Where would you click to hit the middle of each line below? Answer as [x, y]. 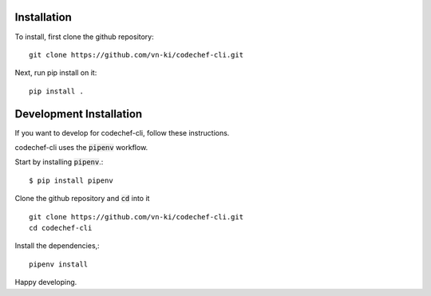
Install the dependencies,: [57, 246]
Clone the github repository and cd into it [82, 199]
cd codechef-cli [61, 228]
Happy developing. [46, 282]
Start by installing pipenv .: [59, 162]
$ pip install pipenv [71, 180]
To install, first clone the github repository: [85, 37]
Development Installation [79, 114]
